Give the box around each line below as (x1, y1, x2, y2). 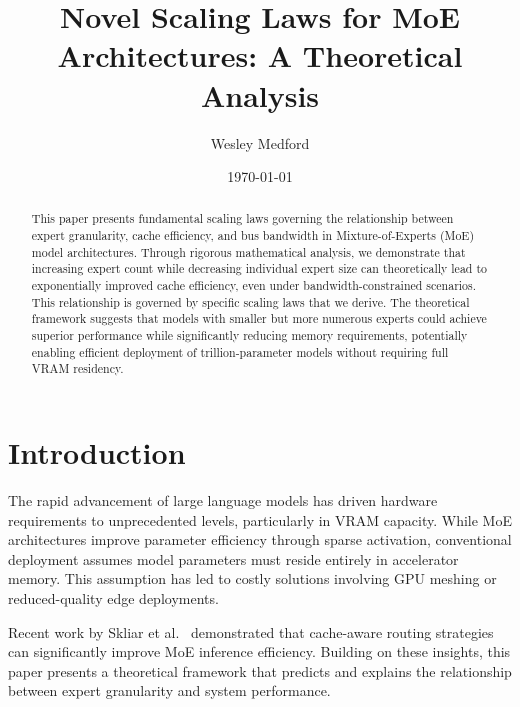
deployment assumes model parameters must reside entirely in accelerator (8, 548, 459, 569)
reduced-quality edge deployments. (8, 587, 219, 608)
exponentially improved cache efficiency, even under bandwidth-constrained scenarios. (31, 277, 477, 294)
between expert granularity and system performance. (8, 680, 331, 701)
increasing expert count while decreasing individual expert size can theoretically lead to (31, 260, 487, 277)
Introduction (8, 432, 186, 473)
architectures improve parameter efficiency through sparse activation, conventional (8, 529, 512, 550)
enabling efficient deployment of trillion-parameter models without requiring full (31, 343, 449, 360)
